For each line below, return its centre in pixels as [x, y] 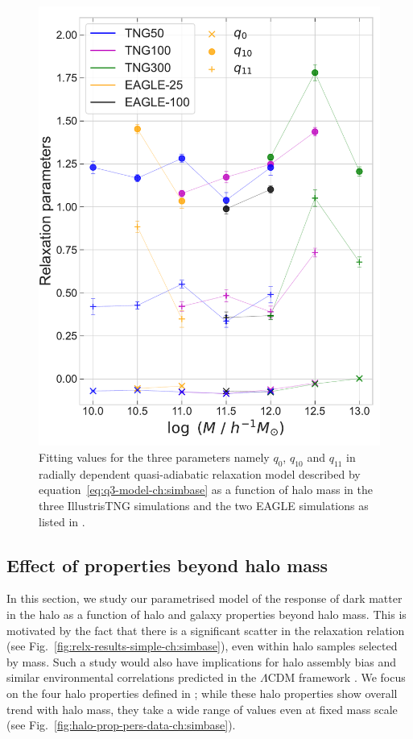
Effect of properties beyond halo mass [167, 565]
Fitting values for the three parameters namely [154, 457]
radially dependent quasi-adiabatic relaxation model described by [200, 473]
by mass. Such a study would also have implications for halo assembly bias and [202, 661]
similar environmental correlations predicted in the [132, 677]
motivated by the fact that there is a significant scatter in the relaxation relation [206, 630]
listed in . [62, 521]
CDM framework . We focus [337, 677]
